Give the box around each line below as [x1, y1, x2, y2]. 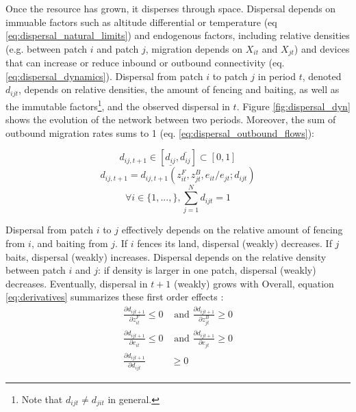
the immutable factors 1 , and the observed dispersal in [5, 96, 230, 113]
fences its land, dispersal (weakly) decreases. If [137, 236, 332, 250]
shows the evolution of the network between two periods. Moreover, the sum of [5, 112, 336, 127]
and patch [97, 41, 139, 55]
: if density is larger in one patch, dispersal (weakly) [98, 263, 316, 277]
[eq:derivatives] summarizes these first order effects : [5, 289, 224, 304]
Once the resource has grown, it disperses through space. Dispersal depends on [5, 1, 336, 15]
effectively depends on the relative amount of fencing [121, 222, 343, 237]
